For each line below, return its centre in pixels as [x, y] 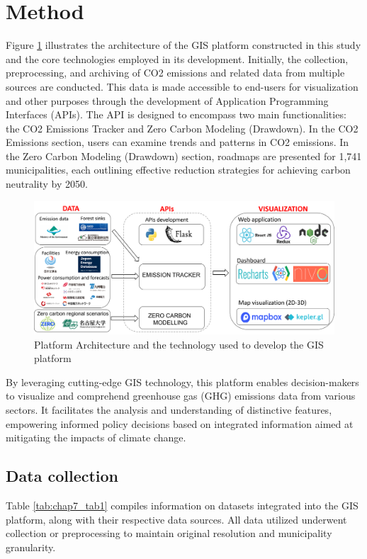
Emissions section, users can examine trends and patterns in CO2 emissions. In [177, 142]
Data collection [62, 476]
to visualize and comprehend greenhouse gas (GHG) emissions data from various [181, 396]
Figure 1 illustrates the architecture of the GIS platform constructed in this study [183, 45]
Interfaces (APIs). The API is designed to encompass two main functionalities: [176, 114]
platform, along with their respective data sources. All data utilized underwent [176, 519]
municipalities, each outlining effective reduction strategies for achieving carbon [178, 170]
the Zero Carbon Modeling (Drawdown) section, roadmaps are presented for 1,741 [184, 156]
